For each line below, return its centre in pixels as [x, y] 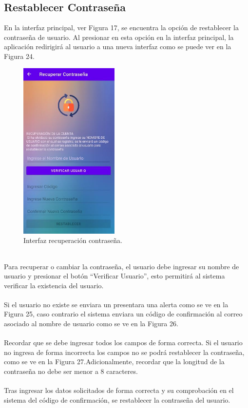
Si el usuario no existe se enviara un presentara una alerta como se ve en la [116, 304]
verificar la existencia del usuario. [54, 285]
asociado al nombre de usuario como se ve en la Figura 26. [91, 324]
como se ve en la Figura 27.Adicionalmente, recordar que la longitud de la [114, 362]
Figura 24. [19, 56]
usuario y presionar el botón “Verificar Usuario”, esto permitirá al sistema [114, 276]
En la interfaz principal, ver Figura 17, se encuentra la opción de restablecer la [121, 28]
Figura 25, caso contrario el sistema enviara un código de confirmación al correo [123, 314]
